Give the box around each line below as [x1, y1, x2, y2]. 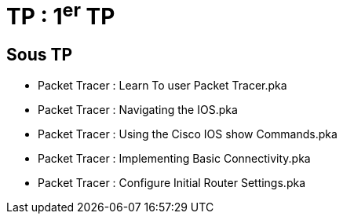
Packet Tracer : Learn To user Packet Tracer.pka [38, 78, 287, 92]
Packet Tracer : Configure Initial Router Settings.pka [38, 175, 305, 189]
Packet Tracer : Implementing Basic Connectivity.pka [38, 151, 311, 165]
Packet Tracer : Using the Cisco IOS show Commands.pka [38, 126, 338, 141]
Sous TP [6, 45, 73, 65]
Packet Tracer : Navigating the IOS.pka [38, 102, 238, 116]
